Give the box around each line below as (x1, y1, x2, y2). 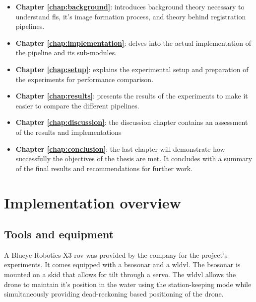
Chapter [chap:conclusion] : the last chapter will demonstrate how (15, 143, 225, 154)
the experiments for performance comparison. (15, 74, 154, 84)
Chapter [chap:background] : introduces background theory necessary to (15, 1, 245, 11)
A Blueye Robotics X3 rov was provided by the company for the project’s (4, 249, 228, 260)
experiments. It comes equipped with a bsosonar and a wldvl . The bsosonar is (4, 259, 241, 270)
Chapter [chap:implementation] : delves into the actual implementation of (15, 37, 251, 48)
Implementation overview (4, 192, 181, 212)
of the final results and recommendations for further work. (15, 163, 193, 173)
